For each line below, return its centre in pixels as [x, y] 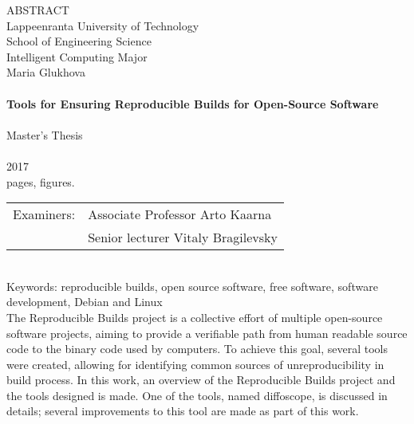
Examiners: [44, 214]
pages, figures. [41, 181]
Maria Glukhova [46, 72]
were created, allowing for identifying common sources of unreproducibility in [195, 364]
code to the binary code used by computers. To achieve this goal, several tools [197, 349]
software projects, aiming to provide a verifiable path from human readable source [207, 333]
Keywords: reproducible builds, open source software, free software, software [192, 286]
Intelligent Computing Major [77, 56]
